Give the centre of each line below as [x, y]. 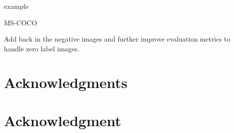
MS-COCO [21, 22]
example [16, 6]
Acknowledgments [66, 82]
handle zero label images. [42, 48]
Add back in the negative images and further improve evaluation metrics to [117, 39]
